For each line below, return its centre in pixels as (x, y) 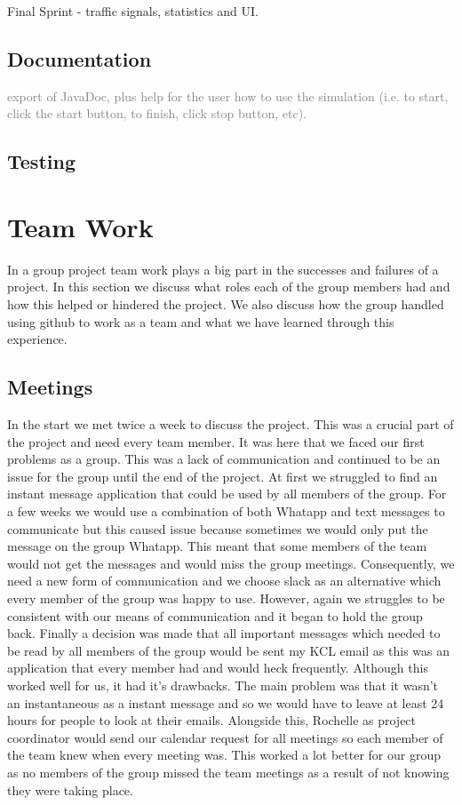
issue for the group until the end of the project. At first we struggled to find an (223, 476)
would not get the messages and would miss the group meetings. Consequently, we (231, 563)
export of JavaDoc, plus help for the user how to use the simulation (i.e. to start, (228, 96)
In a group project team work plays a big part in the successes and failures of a (223, 269)
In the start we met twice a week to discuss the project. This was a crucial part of (231, 424)
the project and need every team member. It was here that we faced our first (216, 441)
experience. (37, 339)
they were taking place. (70, 789)
